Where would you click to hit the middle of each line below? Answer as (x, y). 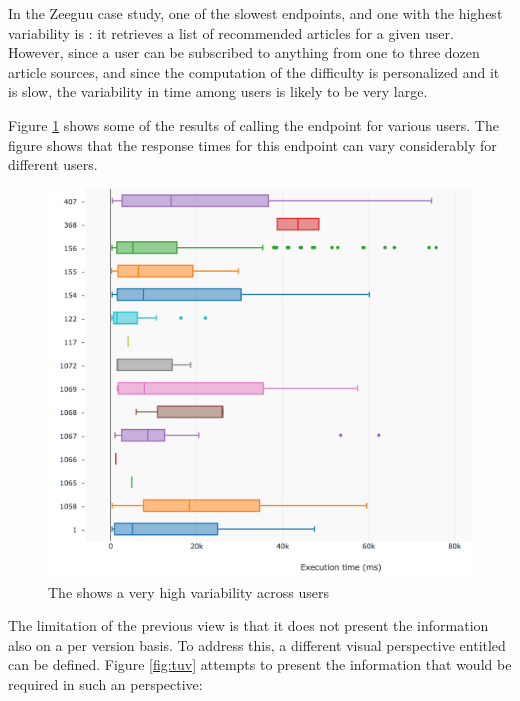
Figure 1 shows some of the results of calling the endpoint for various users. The (253, 124)
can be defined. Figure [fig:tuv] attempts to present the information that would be (260, 664)
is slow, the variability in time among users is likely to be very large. (218, 91)
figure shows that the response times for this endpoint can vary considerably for (252, 144)
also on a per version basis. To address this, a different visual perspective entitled (257, 644)
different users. (53, 164)
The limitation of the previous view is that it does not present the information (248, 625)
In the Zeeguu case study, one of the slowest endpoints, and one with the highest (255, 13)
